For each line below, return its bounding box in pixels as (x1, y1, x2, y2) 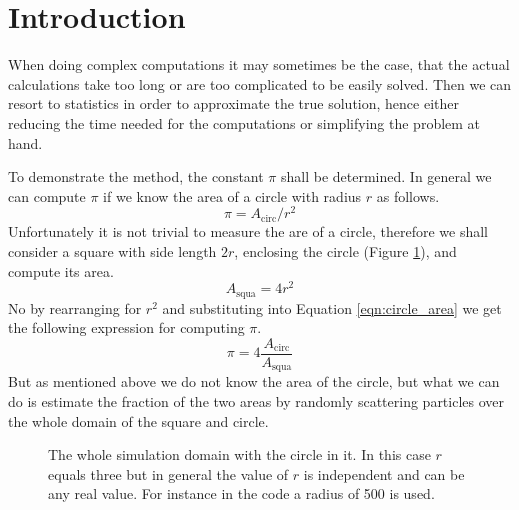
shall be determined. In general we (280, 166, 492, 187)
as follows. (376, 185, 440, 206)
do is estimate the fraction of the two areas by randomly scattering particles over (8, 390, 505, 411)
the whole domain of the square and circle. (8, 410, 269, 431)
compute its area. (8, 260, 114, 281)
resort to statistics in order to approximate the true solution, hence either (8, 93, 459, 114)
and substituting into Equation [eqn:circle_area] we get (162, 297, 502, 318)
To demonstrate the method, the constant (8, 166, 264, 187)
